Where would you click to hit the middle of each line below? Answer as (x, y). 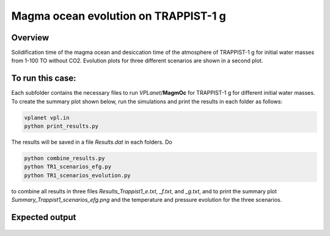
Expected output (44, 217)
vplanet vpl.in (47, 117)
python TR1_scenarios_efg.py (68, 167)
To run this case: (44, 79)
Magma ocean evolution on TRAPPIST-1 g (119, 16)
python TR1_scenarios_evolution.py (77, 175)
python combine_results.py (64, 158)
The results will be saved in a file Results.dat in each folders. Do (92, 142)
